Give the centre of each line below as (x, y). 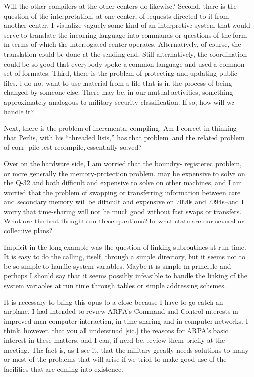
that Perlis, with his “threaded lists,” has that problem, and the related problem (124, 137)
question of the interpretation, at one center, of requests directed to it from (116, 15)
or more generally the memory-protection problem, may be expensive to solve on (125, 173)
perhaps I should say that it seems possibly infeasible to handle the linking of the (126, 276)
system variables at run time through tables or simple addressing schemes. (115, 285)
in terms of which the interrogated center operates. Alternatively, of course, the (123, 44)
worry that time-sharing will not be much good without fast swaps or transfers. (123, 211)
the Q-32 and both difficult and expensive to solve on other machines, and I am (123, 183)
